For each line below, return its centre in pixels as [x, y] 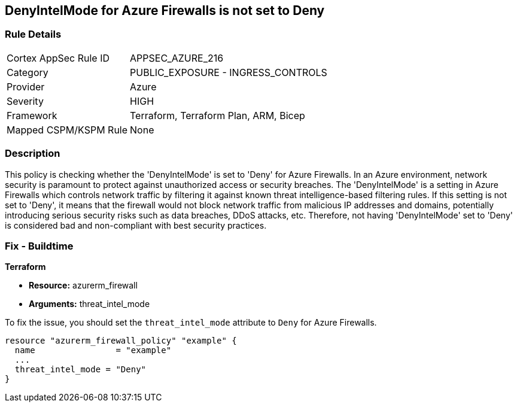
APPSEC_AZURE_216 [177, 58]
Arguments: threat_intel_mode [89, 304]
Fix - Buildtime [39, 246]
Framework [32, 115]
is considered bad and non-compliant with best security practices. [136, 225]
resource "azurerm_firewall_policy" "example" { [121, 341]
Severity [25, 101]
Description [33, 154]
